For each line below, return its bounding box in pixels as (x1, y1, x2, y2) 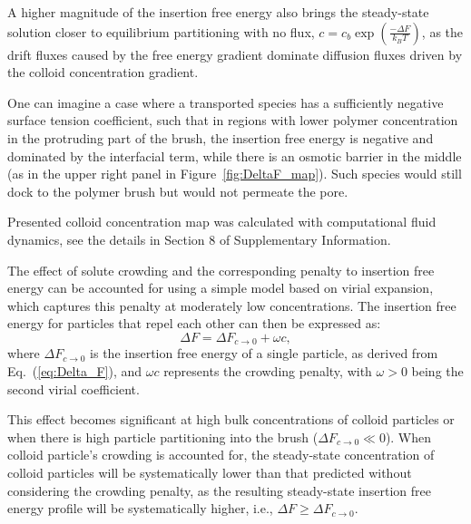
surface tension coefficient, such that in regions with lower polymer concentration (7, 111, 458, 130)
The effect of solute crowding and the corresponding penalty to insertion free (7, 260, 435, 279)
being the (411, 361, 464, 380)
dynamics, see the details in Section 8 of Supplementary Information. (7, 229, 391, 248)
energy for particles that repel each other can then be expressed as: (7, 314, 381, 333)
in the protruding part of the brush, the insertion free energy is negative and (7, 128, 434, 147)
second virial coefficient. (7, 379, 140, 398)
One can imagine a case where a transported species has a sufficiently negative (7, 92, 444, 112)
